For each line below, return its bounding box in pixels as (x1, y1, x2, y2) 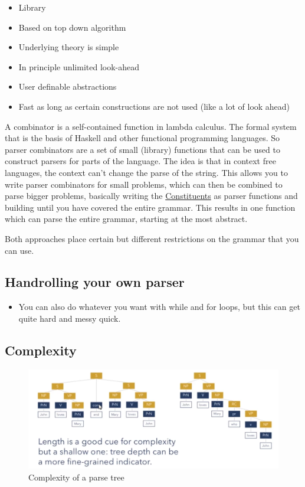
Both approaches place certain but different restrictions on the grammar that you (5, 232, 299, 244)
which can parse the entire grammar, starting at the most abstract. (5, 213, 248, 225)
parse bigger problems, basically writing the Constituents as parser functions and (5, 189, 298, 202)
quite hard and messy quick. (18, 312, 121, 324)
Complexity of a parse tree (28, 470, 124, 483)
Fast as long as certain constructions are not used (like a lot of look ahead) (18, 100, 290, 112)
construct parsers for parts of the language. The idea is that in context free (5, 155, 276, 167)
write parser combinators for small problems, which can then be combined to (5, 178, 283, 190)
